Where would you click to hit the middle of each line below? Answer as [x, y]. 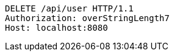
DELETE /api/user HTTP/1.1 [69, 8]
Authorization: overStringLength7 [87, 18]
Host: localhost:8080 [56, 28]
